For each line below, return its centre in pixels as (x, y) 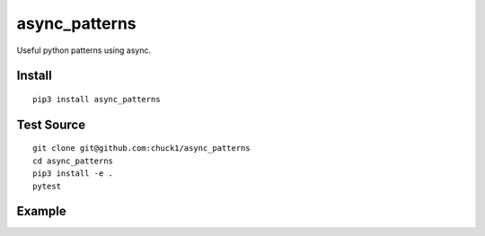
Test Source (51, 124)
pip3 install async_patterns (97, 99)
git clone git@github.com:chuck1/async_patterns (141, 149)
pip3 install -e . (73, 174)
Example (41, 211)
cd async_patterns (73, 161)
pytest (47, 186)
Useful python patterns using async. (84, 50)
